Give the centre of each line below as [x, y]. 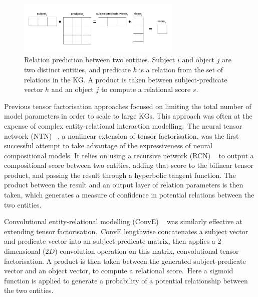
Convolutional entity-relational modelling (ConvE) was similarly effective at [123, 221]
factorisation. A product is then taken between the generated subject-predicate [125, 261]
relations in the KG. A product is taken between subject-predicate [126, 79]
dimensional [22, 251]
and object [198, 60]
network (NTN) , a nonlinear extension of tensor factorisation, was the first [121, 135]
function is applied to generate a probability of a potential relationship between [126, 280]
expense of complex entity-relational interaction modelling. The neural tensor [123, 125]
